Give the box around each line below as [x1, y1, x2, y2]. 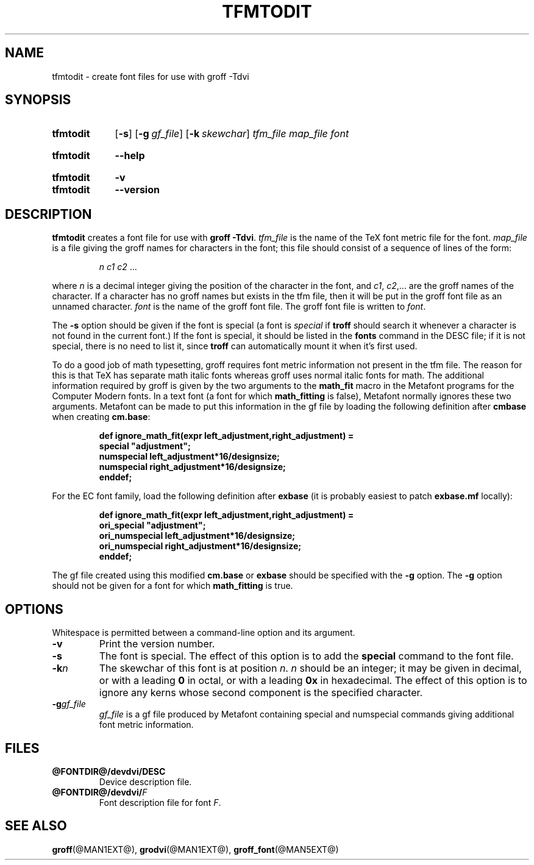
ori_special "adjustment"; [99, 520, 206, 531]
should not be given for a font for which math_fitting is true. [52, 580, 293, 591]
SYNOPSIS [5, 92, 71, 108]
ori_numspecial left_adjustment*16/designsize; [99, 530, 296, 541]
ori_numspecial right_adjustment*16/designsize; [99, 541, 302, 552]
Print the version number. [99, 638, 215, 650]
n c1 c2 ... [99, 262, 137, 272]
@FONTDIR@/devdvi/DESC [52, 766, 166, 777]
